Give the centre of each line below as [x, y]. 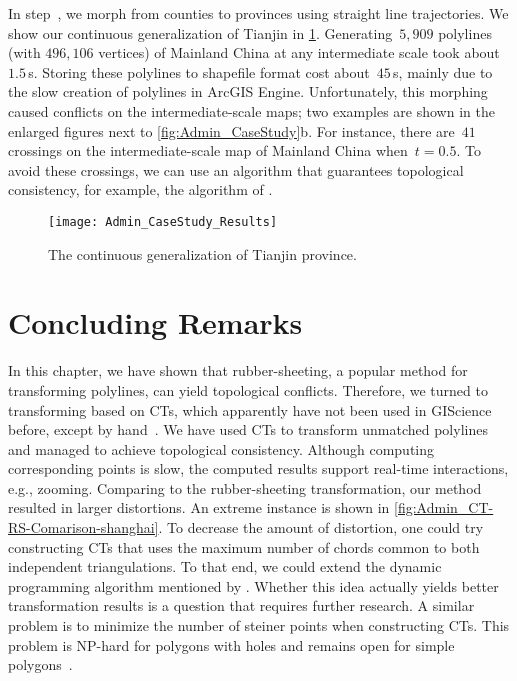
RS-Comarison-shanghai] [83, 527]
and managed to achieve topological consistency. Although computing [221, 448]
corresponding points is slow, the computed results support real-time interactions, [258, 468]
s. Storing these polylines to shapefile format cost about [199, 71]
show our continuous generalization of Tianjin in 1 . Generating [200, 32]
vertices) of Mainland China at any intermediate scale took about [299, 52]
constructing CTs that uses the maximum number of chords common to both [244, 546]
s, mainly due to [443, 71]
